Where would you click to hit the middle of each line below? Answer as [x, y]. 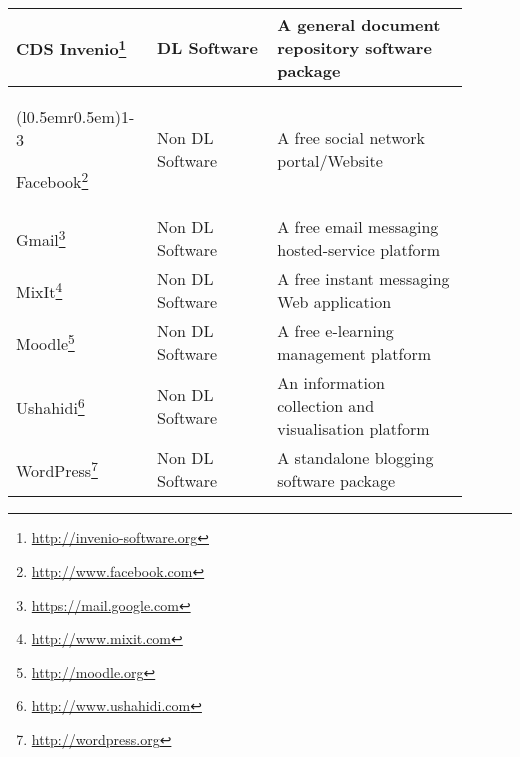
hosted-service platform [359, 250]
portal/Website [330, 161]
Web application [334, 302]
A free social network [351, 138]
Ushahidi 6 [50, 405]
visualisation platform [353, 429]
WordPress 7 [57, 469]
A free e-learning [335, 331]
